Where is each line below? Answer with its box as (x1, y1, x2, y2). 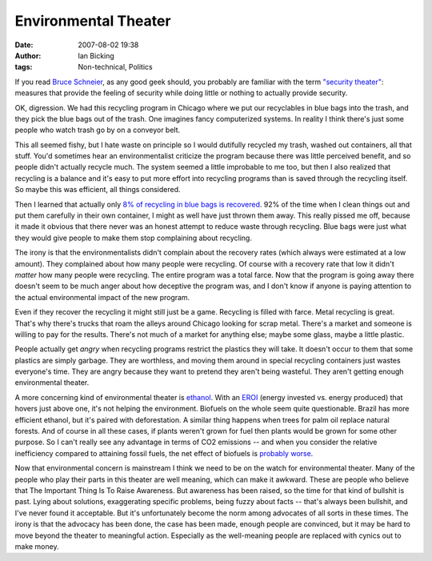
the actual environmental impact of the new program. (14, 292, 190, 302)
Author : (14, 50, 42, 60)
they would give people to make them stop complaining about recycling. (14, 233, 252, 242)
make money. (14, 541, 59, 551)
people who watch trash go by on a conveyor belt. (14, 125, 181, 135)
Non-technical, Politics (78, 62, 153, 72)
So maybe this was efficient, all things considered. (14, 185, 181, 194)
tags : (14, 62, 33, 72)
